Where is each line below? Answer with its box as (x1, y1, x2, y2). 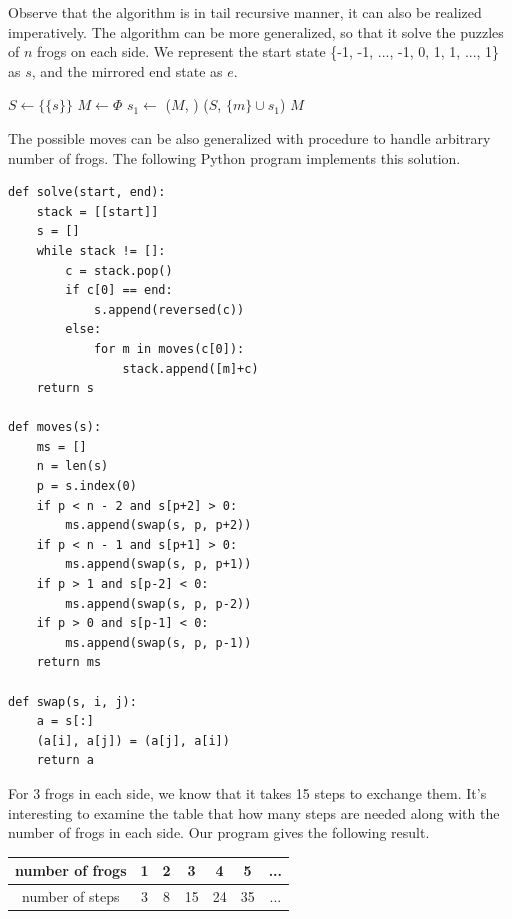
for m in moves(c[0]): (93, 341, 245, 356)
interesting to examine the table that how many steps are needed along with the (8, 802, 500, 823)
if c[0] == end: (65, 283, 173, 298)
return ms (36, 655, 102, 670)
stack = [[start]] (36, 204, 159, 219)
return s (36, 381, 94, 396)
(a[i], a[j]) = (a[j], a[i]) (36, 733, 230, 748)
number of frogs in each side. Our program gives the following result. (8, 822, 430, 843)
